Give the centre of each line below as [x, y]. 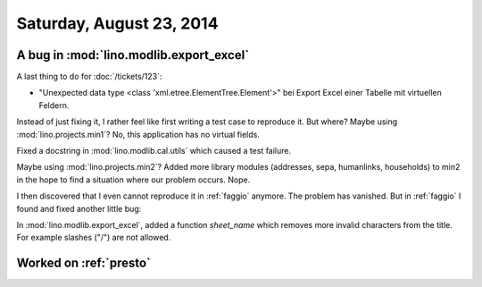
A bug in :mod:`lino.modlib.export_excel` [133, 55]
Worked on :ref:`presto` [84, 263]
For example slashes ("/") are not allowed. [94, 238]
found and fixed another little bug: [79, 208]
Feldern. [54, 105]
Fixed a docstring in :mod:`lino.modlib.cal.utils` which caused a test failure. [154, 151]
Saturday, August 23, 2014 [117, 23]
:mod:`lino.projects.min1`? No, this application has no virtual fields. [138, 134]
